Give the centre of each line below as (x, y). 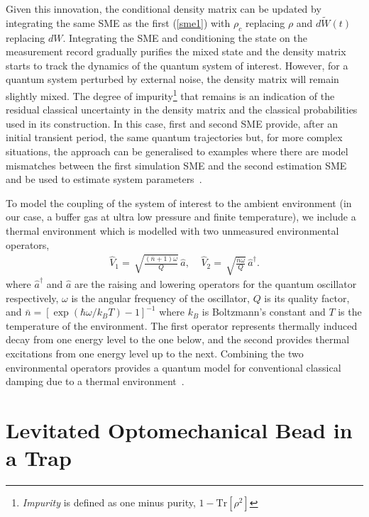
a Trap (39, 458)
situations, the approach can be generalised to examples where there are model (177, 151)
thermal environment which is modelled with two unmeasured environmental (172, 230)
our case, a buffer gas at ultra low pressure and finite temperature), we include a (181, 217)
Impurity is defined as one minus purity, (109, 502)
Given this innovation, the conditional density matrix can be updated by (164, 9)
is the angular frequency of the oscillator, (160, 298)
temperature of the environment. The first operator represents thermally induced (182, 325)
